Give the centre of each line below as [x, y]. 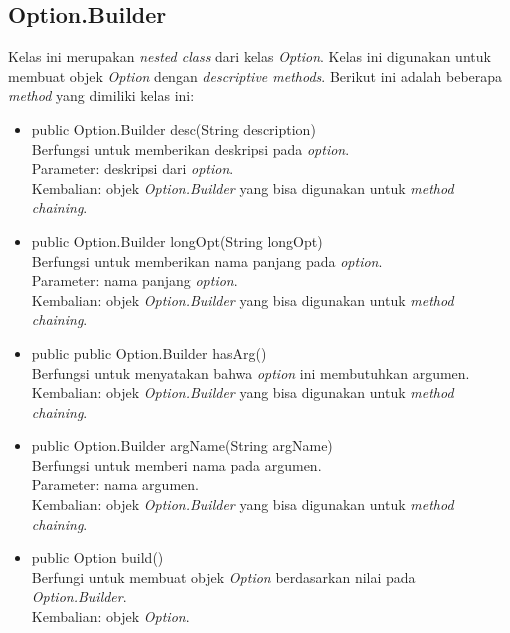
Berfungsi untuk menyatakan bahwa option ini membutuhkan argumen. [250, 372]
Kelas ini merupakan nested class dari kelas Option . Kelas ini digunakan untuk [249, 56]
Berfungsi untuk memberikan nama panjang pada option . [207, 260]
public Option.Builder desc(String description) [173, 128]
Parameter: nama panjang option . [134, 280]
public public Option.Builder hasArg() [149, 352]
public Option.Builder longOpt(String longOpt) [177, 240]
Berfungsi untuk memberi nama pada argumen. [176, 464]
